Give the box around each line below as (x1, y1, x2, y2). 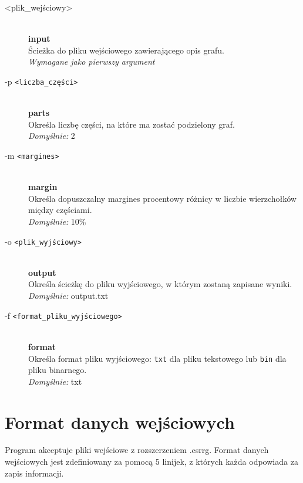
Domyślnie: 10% (28, 215, 86, 228)
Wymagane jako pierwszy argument (28, 55, 155, 68)
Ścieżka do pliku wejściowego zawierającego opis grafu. (28, 44, 224, 56)
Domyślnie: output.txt (28, 289, 109, 302)
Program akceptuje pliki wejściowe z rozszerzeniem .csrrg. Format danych (5, 444, 269, 456)
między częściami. (28, 204, 92, 216)
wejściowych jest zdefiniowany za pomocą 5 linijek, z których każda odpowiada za (5, 455, 298, 468)
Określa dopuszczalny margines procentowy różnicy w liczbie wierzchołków (28, 192, 297, 204)
